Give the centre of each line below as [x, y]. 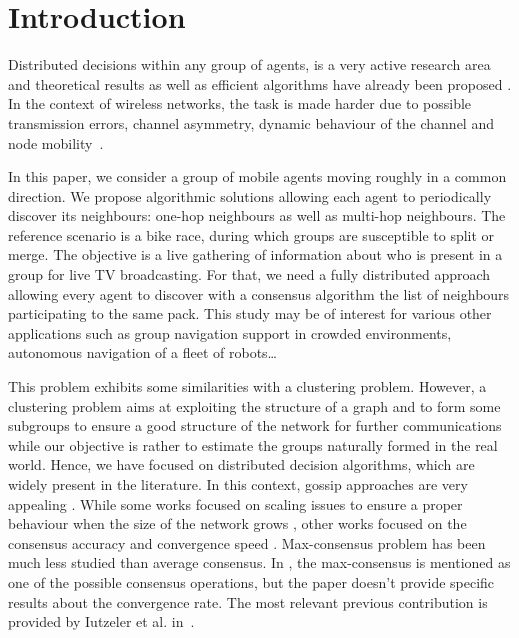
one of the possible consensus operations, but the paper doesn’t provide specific [251, 581]
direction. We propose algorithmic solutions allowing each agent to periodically [250, 195]
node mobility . [56, 142]
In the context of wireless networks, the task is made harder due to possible [240, 103]
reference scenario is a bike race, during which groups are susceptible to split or [251, 234]
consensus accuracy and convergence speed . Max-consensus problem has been [247, 542]
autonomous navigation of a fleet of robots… [142, 352]
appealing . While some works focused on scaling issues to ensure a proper [235, 503]
